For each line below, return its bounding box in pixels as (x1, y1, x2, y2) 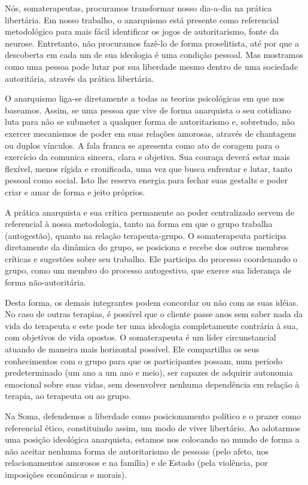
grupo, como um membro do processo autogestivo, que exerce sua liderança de (5, 264, 292, 277)
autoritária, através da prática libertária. (5, 72, 154, 84)
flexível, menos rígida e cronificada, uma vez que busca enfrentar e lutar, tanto (5, 162, 292, 174)
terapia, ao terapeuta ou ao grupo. (5, 389, 131, 402)
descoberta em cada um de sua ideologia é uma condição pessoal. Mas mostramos (5, 48, 303, 61)
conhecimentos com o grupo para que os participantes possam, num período (5, 354, 283, 367)
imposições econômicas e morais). (5, 468, 127, 480)
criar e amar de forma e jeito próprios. (5, 185, 145, 198)
